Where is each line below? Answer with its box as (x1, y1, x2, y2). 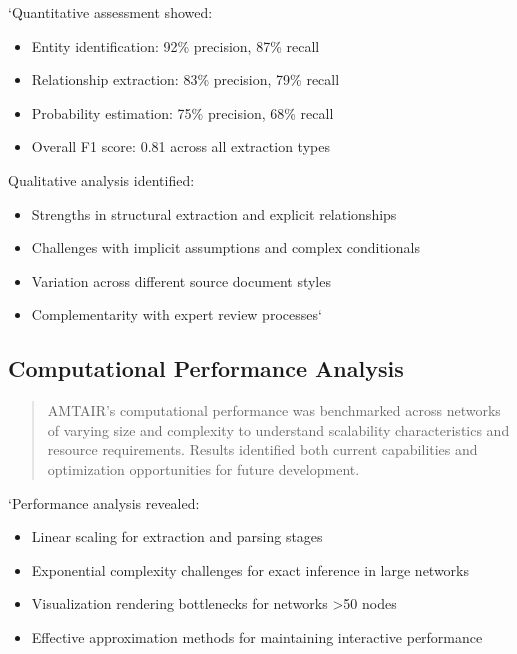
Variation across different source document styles (31, 270, 331, 291)
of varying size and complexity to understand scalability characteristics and (47, 419, 510, 440)
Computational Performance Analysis (8, 353, 404, 384)
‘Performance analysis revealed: (8, 492, 200, 513)
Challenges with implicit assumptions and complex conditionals (31, 237, 420, 258)
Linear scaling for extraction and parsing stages (31, 526, 323, 547)
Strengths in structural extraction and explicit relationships (31, 203, 397, 224)
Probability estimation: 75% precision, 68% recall (31, 102, 334, 123)
